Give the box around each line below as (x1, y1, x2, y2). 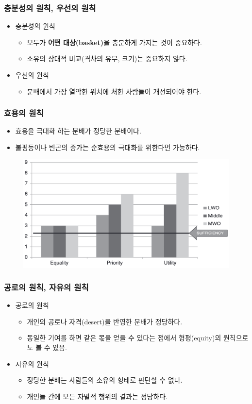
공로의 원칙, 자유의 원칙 (4, 281, 89, 293)
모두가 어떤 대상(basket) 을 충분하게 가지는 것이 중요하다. (27, 37, 202, 47)
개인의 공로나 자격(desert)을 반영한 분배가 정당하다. (27, 316, 183, 326)
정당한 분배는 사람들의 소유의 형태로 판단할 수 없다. (27, 375, 183, 385)
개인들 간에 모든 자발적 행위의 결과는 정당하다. (27, 391, 168, 401)
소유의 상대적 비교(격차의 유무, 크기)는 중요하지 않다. (27, 53, 187, 64)
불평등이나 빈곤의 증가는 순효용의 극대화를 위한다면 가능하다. (15, 142, 200, 152)
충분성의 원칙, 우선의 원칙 (4, 1, 96, 14)
